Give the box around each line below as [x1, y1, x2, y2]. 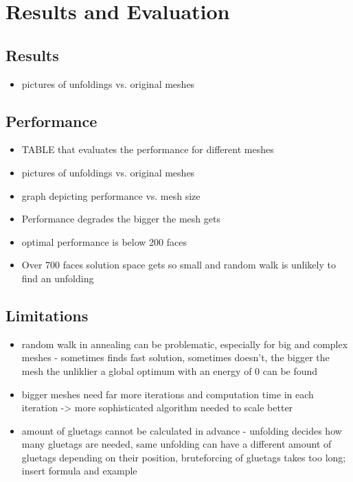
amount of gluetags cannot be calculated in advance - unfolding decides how [21, 423, 342, 437]
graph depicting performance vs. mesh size [21, 188, 201, 203]
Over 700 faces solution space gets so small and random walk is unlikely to [21, 257, 336, 272]
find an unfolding [21, 271, 94, 285]
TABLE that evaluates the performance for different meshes [21, 142, 274, 157]
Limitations [5, 304, 89, 325]
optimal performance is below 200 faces [21, 234, 187, 249]
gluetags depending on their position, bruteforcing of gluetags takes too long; [21, 450, 346, 464]
